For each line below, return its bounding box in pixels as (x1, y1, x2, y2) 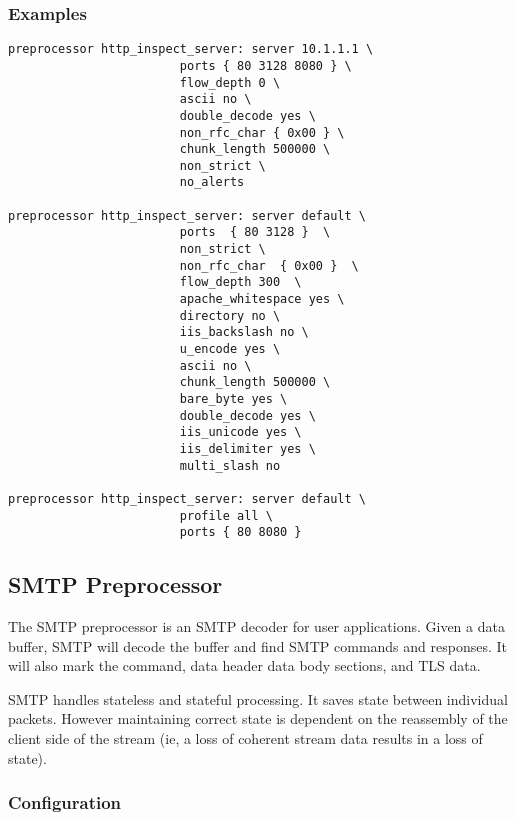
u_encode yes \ (179, 342, 281, 357)
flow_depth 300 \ (179, 275, 302, 290)
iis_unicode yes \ (179, 425, 302, 440)
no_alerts (179, 175, 245, 190)
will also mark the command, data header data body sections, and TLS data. (8, 655, 481, 676)
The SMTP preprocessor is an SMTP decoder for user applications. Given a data (8, 616, 505, 637)
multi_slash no (179, 458, 281, 473)
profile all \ (179, 508, 273, 523)
